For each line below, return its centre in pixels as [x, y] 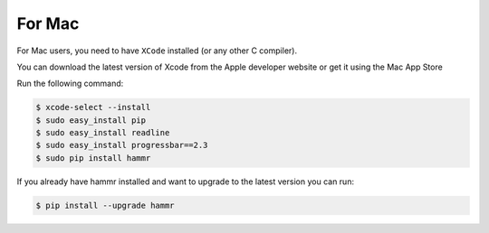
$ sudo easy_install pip [91, 120]
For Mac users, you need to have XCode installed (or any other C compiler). [157, 51]
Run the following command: [70, 84]
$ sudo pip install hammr [93, 158]
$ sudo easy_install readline [103, 133]
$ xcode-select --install [93, 107]
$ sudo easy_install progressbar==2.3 [122, 145]
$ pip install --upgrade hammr [105, 205]
